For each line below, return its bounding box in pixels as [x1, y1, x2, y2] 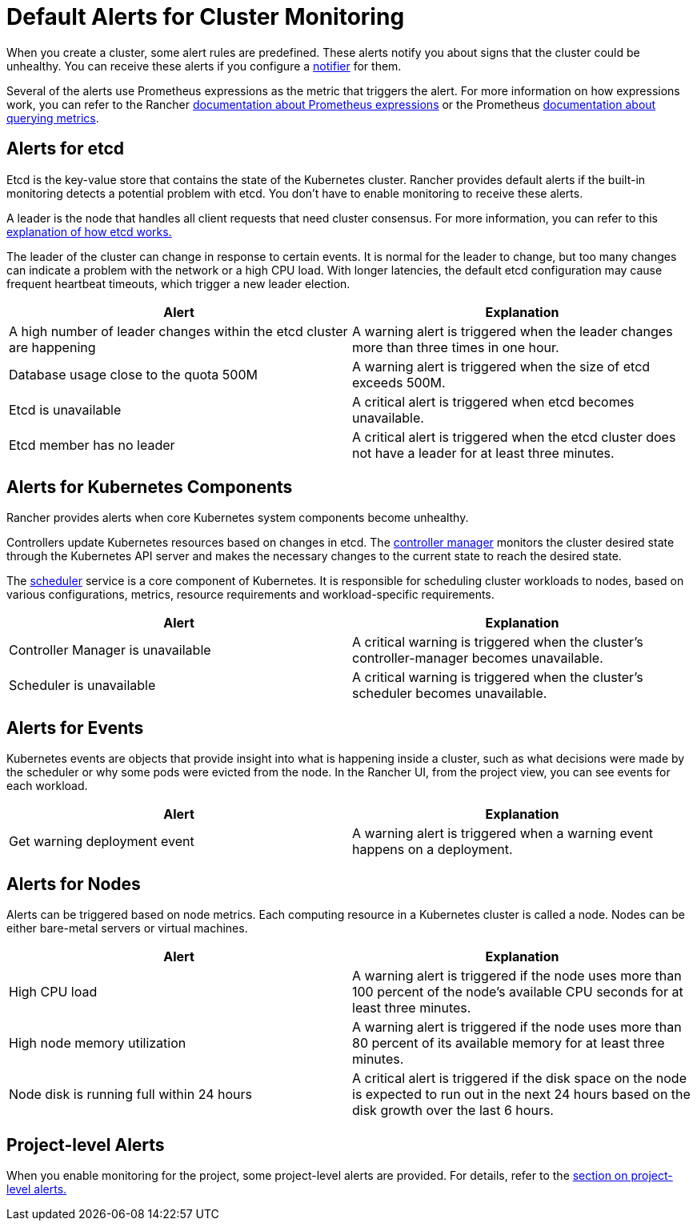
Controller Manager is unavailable [9, 642, 211, 659]
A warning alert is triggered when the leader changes [352, 323, 673, 339]
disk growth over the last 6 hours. [352, 1102, 554, 1119]
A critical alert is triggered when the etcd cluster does [352, 428, 676, 445]
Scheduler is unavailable [9, 677, 156, 694]
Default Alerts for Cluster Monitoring [6, 3, 405, 30]
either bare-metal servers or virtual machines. [6, 921, 248, 936]
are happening [9, 339, 96, 355]
